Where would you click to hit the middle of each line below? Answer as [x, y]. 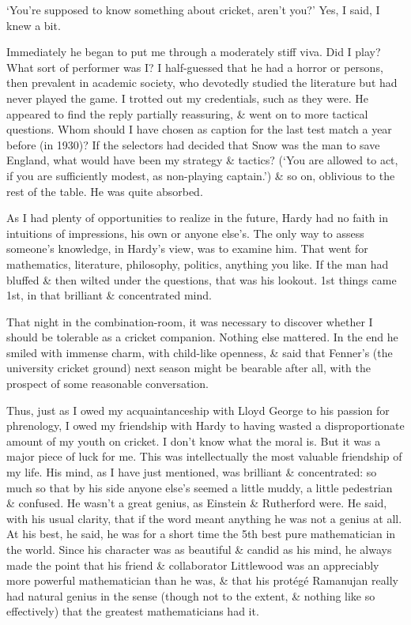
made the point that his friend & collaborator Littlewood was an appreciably [193, 565]
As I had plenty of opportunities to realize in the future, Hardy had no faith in [197, 218]
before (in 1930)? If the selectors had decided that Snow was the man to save [193, 144]
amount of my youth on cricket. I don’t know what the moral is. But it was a [194, 441]
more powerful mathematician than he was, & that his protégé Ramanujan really [202, 580]
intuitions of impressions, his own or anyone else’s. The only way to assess [185, 233]
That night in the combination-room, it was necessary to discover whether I [190, 321]
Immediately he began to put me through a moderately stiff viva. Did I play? [194, 52]
